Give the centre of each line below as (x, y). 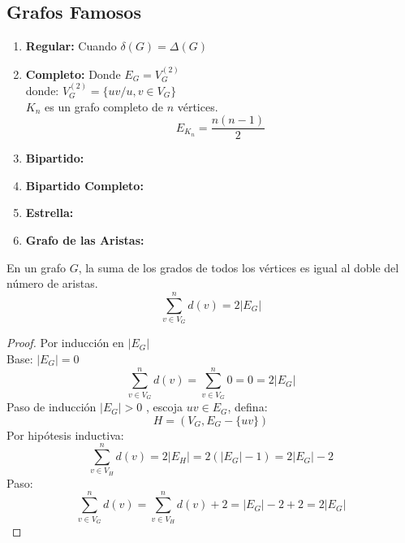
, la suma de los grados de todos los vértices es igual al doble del (239, 267)
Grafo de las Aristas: (85, 240)
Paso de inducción (52, 407)
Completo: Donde (73, 74)
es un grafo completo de (104, 106)
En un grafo (36, 267)
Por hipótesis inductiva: (65, 434)
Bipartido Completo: (84, 185)
